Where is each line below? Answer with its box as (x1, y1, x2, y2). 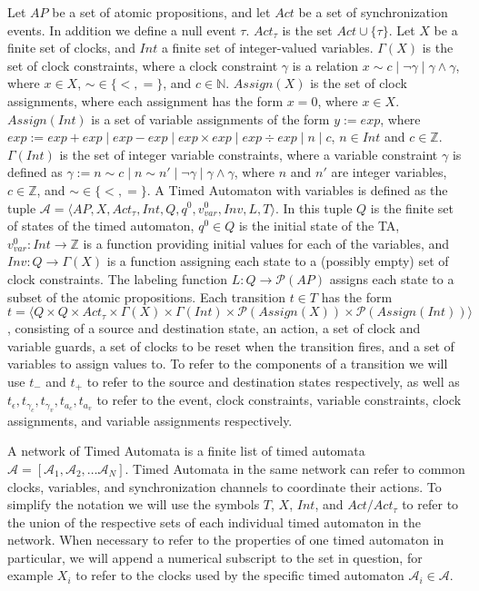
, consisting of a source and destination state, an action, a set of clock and (7, 319, 421, 338)
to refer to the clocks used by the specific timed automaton (75, 566, 404, 585)
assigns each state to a (329, 269, 454, 288)
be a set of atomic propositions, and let (52, 3, 271, 21)
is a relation (292, 55, 359, 74)
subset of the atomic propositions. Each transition (7, 287, 285, 306)
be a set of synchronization (298, 3, 448, 21)
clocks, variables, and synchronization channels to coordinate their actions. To (7, 477, 442, 496)
